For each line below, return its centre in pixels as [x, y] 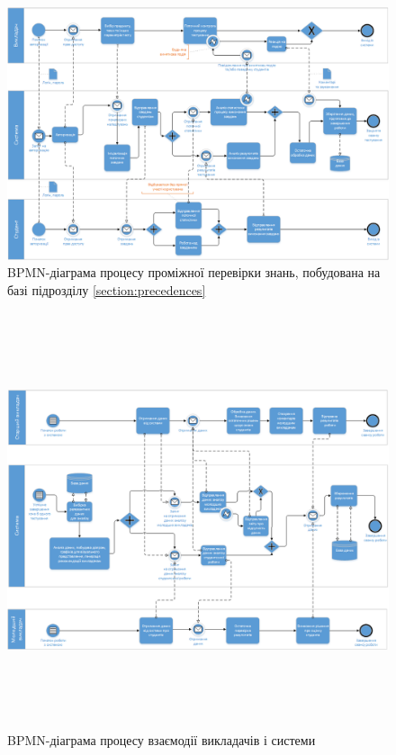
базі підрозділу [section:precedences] [107, 289]
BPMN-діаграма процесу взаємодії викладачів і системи [162, 740]
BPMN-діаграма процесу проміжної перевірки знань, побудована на [194, 272]
